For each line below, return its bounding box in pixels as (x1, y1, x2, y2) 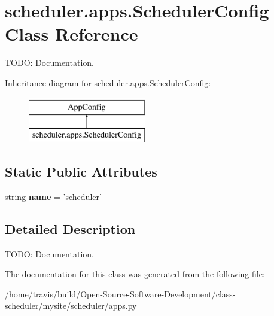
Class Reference (5, 22, 138, 46)
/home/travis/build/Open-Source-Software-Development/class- (5, 287, 236, 300)
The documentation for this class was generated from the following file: (5, 268, 265, 280)
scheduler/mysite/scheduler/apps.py (5, 299, 137, 312)
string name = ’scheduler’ (5, 190, 102, 202)
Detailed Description (5, 219, 136, 238)
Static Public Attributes (5, 162, 157, 181)
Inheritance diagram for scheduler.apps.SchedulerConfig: (5, 76, 211, 89)
